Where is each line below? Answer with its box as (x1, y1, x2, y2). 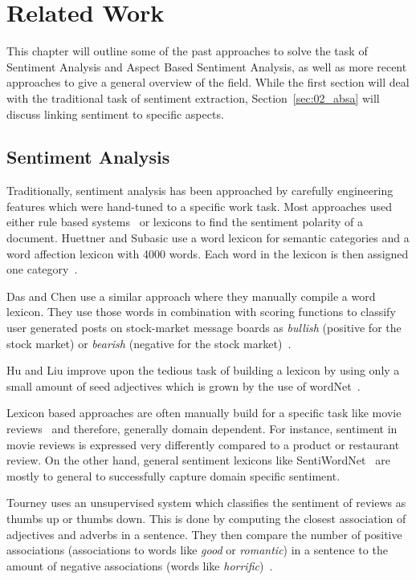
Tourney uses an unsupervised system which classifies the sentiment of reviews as (6, 494, 406, 511)
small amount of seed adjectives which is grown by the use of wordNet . (6, 377, 361, 394)
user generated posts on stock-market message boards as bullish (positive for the (6, 319, 402, 336)
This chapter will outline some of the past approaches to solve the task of (6, 43, 368, 59)
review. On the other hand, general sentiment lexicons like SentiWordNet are (6, 452, 390, 468)
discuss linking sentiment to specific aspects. (6, 105, 224, 122)
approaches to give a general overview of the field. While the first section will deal (6, 74, 410, 91)
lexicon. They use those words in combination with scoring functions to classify (6, 303, 396, 320)
